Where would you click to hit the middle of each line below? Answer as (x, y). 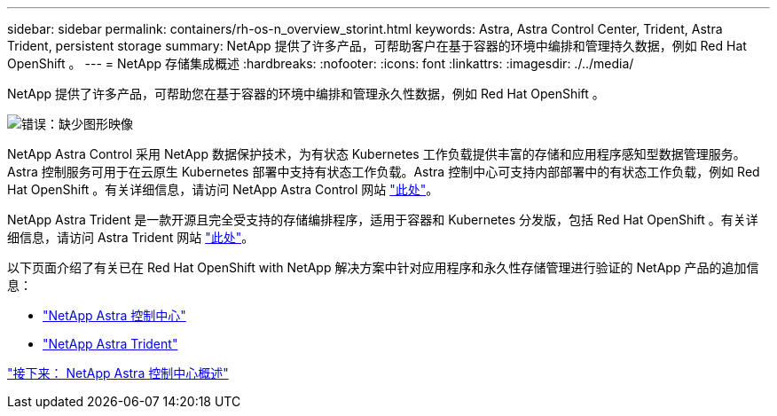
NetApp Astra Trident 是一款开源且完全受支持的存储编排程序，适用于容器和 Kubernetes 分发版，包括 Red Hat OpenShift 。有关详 (383, 220)
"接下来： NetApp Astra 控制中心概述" (118, 373)
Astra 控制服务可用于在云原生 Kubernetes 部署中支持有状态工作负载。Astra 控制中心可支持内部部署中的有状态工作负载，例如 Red (384, 172)
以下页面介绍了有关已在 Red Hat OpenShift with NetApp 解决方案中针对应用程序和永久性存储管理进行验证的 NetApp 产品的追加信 (383, 267)
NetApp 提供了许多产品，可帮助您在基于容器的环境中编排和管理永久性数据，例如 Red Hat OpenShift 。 (306, 94)
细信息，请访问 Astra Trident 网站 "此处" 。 (131, 237)
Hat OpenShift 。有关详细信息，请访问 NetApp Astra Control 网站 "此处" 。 (223, 189)
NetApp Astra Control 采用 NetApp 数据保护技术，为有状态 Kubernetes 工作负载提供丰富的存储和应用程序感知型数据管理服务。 (377, 154)
